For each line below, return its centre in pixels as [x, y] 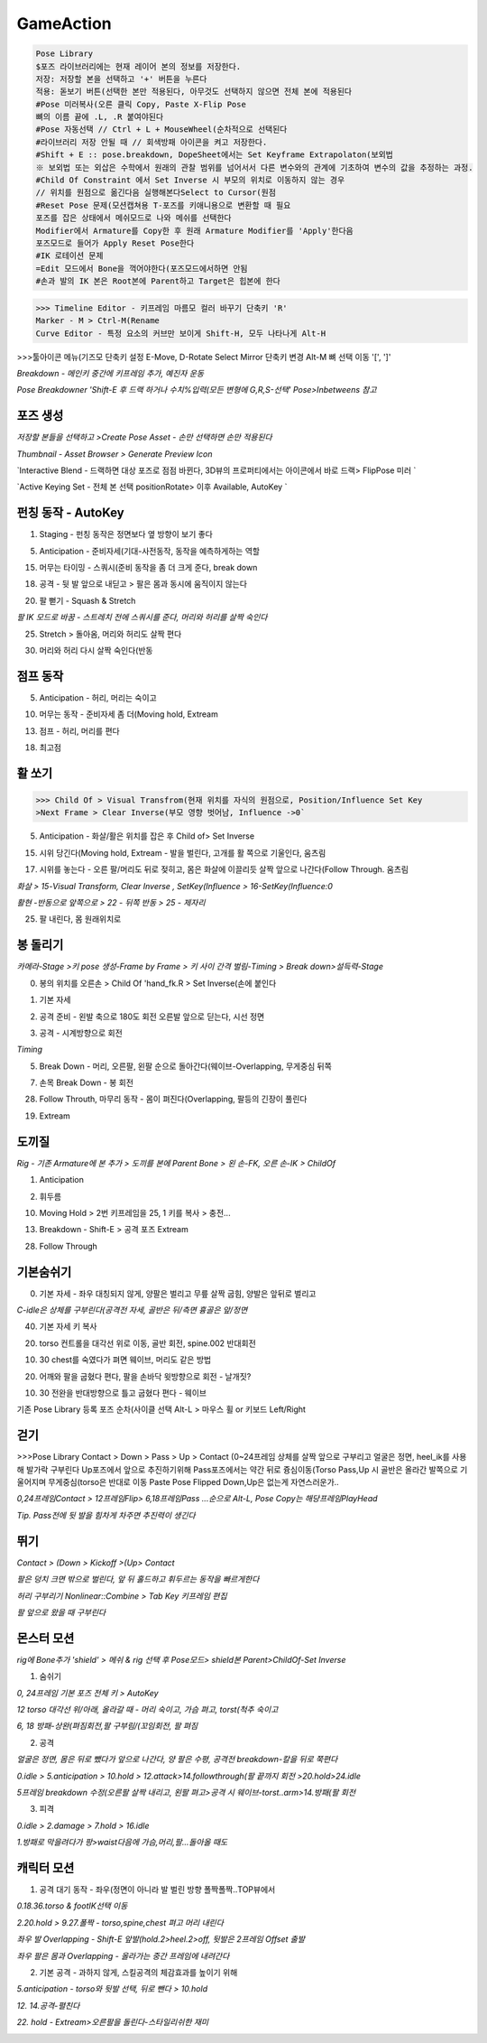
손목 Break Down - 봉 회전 [87, 1082]
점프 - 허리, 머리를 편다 [80, 730]
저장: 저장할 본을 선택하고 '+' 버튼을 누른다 [121, 79]
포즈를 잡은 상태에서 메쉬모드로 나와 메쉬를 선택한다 [133, 218]
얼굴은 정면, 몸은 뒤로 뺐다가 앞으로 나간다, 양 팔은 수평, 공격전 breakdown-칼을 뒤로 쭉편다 [177, 1760]
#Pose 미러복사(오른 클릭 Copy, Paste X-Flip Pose [141, 104]
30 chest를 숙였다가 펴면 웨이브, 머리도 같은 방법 [125, 1360]
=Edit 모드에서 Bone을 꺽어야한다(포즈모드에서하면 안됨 [142, 268]
